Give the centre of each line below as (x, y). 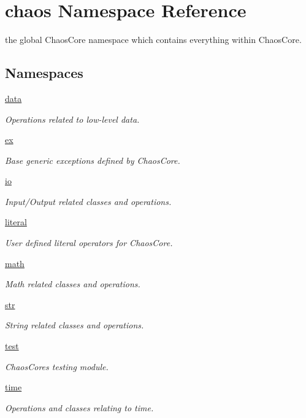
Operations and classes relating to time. (79, 407)
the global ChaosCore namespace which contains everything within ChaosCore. (153, 40)
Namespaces (44, 73)
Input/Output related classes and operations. (88, 201)
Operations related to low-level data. (72, 119)
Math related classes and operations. (73, 284)
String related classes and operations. (75, 325)
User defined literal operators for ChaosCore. (89, 243)
